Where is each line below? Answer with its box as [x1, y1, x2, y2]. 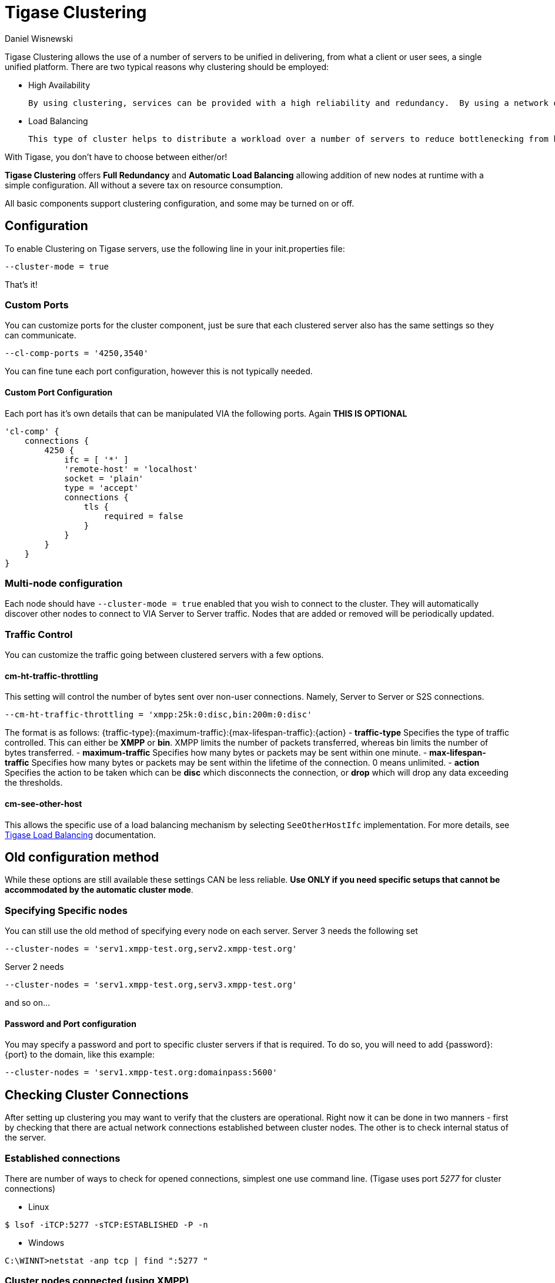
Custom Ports [5, 298, 69, 311]
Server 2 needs [5, 962, 64, 972]
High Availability [28, 79, 91, 90]
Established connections [5, 1152, 121, 1164]
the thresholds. [5, 777, 63, 788]
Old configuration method [5, 849, 159, 865]
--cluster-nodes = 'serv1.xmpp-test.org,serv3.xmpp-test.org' [5, 980, 297, 990]
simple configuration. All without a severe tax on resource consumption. [5, 180, 283, 190]
